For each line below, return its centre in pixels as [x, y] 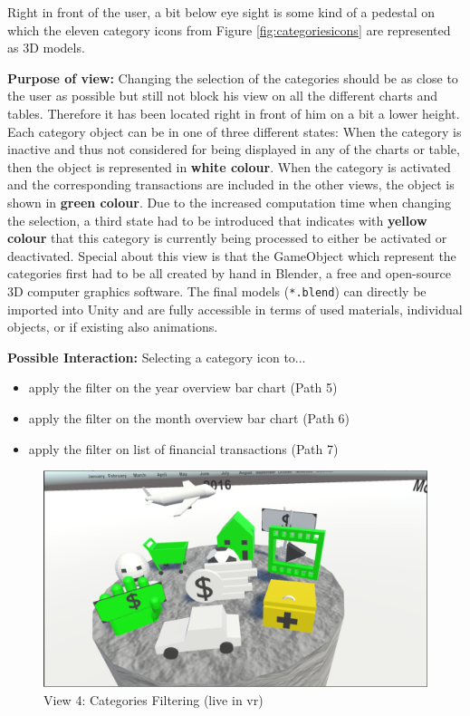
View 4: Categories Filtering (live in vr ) [153, 700]
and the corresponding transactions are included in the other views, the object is [231, 184]
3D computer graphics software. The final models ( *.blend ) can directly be [217, 290]
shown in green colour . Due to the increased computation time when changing [229, 202]
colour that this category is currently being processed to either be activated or [227, 238]
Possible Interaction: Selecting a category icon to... [157, 357]
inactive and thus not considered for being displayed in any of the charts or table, [234, 149]
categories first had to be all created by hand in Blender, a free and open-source [229, 273]
